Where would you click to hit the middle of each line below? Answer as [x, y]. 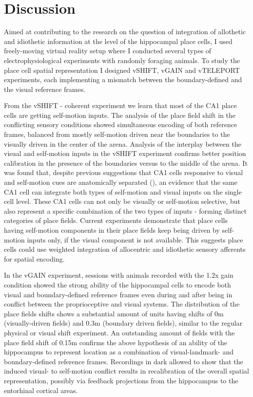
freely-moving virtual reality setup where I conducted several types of [108, 51]
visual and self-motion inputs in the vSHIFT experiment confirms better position [125, 153]
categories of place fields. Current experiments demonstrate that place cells [116, 220]
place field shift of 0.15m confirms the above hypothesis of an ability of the [116, 342]
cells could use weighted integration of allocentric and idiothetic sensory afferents [125, 249]
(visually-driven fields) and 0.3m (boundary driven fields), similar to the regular [123, 323]
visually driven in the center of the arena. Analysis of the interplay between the [123, 143]
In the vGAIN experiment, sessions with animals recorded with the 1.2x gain [119, 275]
